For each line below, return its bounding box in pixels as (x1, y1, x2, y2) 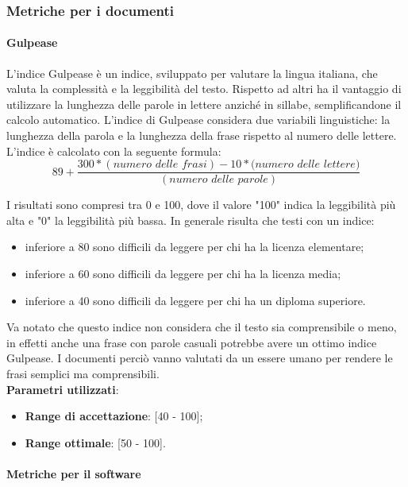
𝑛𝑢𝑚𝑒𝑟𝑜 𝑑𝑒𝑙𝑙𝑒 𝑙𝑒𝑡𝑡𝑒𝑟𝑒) (255, 159, 360, 171)
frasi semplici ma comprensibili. (6, 365, 160, 382)
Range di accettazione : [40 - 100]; (25, 408, 203, 424)
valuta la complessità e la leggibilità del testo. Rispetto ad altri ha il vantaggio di (6, 80, 402, 97)
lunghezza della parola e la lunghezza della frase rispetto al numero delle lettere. (6, 127, 397, 144)
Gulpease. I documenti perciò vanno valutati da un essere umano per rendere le (6, 350, 393, 366)
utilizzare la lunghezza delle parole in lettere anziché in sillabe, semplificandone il (6, 95, 402, 112)
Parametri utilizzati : (6, 381, 119, 397)
